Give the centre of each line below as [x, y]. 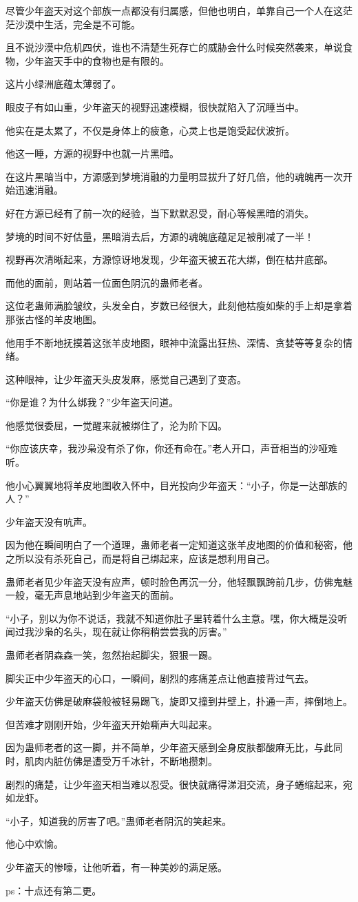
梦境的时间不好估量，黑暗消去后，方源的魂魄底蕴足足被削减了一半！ [160, 236]
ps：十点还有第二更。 [54, 890]
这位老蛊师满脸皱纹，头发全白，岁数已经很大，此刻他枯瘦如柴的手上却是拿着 [179, 306]
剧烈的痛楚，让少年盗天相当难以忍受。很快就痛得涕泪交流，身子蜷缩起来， [174, 784]
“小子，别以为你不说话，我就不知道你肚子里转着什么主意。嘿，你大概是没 [172, 618]
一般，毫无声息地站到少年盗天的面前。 [92, 595]
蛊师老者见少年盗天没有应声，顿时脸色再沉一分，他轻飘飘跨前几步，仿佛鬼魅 [179, 581]
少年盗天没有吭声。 [49, 521]
